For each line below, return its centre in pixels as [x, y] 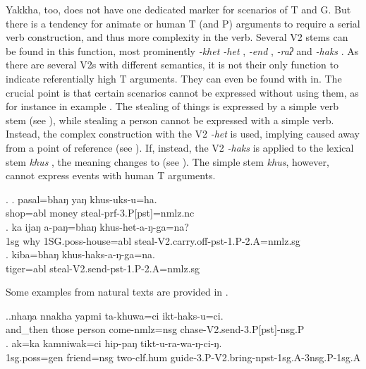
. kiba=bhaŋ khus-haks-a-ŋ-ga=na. [80, 254]
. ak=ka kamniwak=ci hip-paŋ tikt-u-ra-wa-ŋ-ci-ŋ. [114, 343]
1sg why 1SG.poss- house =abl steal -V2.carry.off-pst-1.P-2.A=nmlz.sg [153, 240]
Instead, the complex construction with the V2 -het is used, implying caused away [183, 134]
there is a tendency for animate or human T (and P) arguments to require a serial [183, 23]
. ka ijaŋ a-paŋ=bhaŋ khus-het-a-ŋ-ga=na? [97, 226]
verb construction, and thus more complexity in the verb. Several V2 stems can [177, 37]
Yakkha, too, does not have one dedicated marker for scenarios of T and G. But [178, 9]
